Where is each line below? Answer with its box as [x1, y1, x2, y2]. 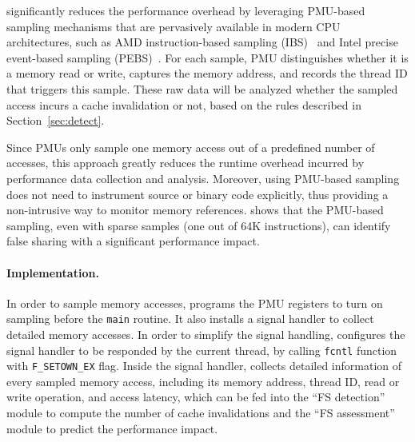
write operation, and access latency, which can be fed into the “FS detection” [6, 388, 385, 405]
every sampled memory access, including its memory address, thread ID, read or [6, 372, 400, 389]
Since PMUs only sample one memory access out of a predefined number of [6, 138, 375, 155]
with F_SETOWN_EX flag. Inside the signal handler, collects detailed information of [6, 357, 402, 374]
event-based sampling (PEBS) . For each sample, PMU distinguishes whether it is [6, 49, 409, 66]
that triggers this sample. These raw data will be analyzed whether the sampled [6, 80, 398, 97]
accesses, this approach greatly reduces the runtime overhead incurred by [6, 154, 365, 171]
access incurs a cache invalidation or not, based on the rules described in [6, 96, 361, 113]
